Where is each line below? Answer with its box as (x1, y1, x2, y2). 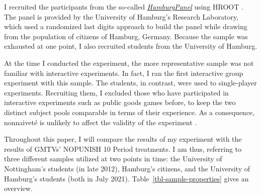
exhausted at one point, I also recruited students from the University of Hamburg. (4, 41, 257, 51)
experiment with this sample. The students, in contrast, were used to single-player (4, 77, 257, 88)
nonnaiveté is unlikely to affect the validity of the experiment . (4, 117, 197, 127)
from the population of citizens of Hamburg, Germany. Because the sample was (4, 31, 248, 41)
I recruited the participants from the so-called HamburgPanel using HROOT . (4, 2, 243, 12)
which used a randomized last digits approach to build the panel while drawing (4, 21, 247, 32)
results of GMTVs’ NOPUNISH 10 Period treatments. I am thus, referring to (4, 143, 242, 154)
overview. (4, 183, 33, 193)
